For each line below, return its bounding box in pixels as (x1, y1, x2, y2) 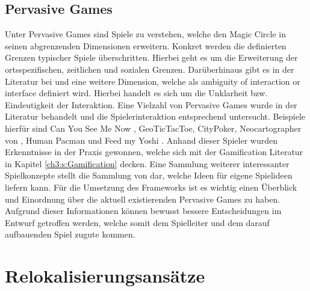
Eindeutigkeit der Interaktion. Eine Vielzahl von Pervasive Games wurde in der (5, 98, 297, 111)
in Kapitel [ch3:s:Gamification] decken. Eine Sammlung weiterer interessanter (5, 157, 290, 170)
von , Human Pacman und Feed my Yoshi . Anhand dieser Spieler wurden (5, 133, 277, 146)
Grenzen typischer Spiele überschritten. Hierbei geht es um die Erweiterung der (5, 51, 298, 64)
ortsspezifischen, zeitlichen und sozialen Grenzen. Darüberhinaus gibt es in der (5, 63, 294, 75)
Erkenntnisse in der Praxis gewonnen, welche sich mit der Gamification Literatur (5, 145, 303, 158)
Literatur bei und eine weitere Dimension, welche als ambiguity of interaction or (5, 75, 300, 87)
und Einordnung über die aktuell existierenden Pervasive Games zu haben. (5, 192, 281, 205)
